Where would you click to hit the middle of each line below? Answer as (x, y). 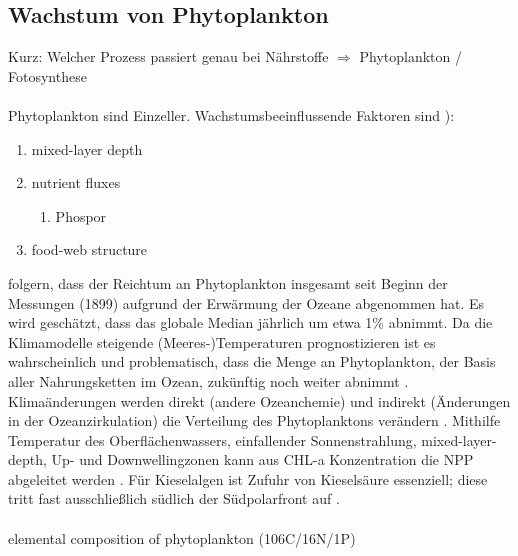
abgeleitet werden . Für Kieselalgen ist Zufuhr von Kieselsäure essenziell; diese (248, 478)
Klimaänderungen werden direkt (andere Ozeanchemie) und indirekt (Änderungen (259, 400)
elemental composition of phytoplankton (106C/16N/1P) (182, 537)
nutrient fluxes (76, 182)
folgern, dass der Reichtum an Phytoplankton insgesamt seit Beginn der (228, 282)
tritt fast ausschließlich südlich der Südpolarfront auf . (174, 498)
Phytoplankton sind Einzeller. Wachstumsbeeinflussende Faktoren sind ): (231, 114)
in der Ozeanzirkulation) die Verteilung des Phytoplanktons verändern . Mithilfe (254, 420)
